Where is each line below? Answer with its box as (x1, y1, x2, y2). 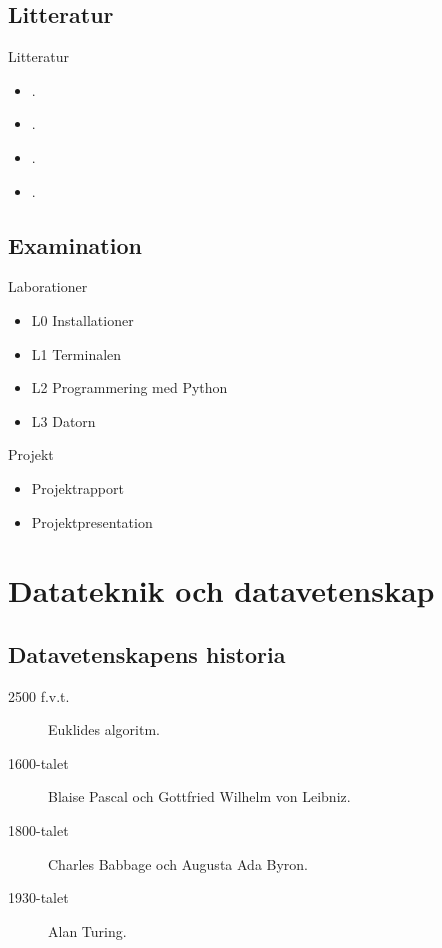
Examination (8, 229, 142, 260)
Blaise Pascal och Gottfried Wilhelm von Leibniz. (48, 786, 351, 807)
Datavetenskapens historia (8, 638, 286, 669)
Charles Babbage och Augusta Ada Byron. (48, 853, 309, 874)
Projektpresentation (31, 511, 153, 532)
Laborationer (8, 276, 88, 297)
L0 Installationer (31, 309, 134, 330)
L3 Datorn (31, 410, 96, 431)
